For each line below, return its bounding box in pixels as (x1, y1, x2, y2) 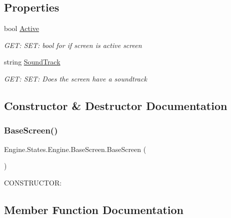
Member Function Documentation (4, 201, 184, 217)
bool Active (4, 23, 39, 33)
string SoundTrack (4, 56, 60, 67)
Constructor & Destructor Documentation (4, 97, 227, 113)
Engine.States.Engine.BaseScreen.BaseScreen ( (4, 143, 146, 154)
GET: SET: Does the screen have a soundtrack (4, 73, 147, 83)
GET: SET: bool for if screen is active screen (4, 39, 142, 50)
